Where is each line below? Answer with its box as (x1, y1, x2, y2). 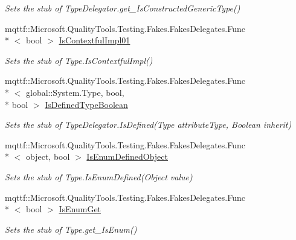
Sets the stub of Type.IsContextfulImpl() (5, 54, 153, 66)
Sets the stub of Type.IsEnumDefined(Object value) (5, 170, 193, 183)
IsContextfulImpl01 (59, 34, 130, 46)
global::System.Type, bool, (25, 86, 124, 98)
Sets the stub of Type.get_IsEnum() (5, 223, 137, 235)
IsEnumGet (59, 203, 101, 215)
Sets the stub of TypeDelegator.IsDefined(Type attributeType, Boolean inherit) (5, 118, 292, 131)
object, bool (25, 150, 70, 163)
